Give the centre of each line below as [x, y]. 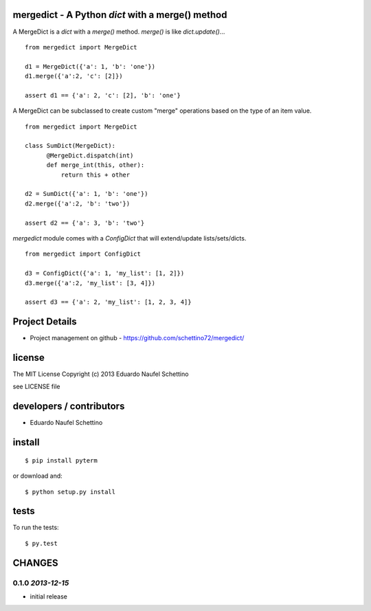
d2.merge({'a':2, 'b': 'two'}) [78, 203]
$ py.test [41, 543]
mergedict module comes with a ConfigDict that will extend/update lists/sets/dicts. [130, 238]
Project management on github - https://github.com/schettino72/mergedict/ [137, 338]
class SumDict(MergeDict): [70, 146]
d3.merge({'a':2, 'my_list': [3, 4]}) [90, 283]
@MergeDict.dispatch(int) [90, 155]
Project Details [45, 322]
